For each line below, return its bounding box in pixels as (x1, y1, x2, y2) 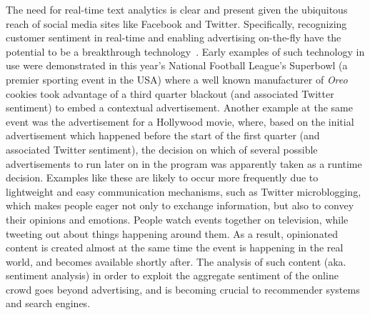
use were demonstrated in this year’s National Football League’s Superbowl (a (6, 58, 348, 73)
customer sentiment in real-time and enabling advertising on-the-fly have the (6, 30, 341, 45)
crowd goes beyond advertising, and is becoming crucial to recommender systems (6, 281, 360, 296)
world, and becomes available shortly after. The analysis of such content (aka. (6, 254, 346, 269)
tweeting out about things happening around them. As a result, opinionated (6, 226, 339, 241)
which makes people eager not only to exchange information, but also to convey (6, 198, 354, 213)
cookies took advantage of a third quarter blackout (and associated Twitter (6, 86, 334, 101)
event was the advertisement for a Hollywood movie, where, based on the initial (6, 114, 354, 129)
